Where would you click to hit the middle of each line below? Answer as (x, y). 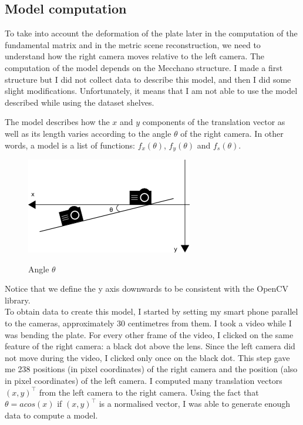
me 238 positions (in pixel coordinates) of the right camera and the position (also (151, 369)
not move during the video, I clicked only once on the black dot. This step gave (147, 357)
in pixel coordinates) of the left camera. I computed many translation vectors (144, 380)
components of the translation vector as (214, 122)
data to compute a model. (51, 415)
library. (18, 300)
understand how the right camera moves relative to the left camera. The (135, 56)
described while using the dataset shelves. (80, 102)
